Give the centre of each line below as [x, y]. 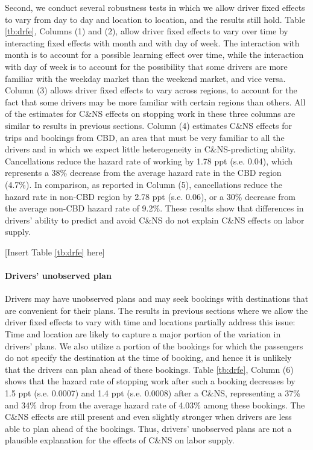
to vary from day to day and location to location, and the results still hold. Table [155, 19]
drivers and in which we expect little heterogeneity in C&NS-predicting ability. [150, 149]
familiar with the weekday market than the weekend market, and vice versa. [145, 78]
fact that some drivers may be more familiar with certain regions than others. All [155, 102]
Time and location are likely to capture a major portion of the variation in [143, 334]
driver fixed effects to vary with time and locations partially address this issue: [150, 322]
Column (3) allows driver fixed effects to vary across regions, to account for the [151, 90]
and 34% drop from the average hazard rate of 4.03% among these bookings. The [155, 405]
